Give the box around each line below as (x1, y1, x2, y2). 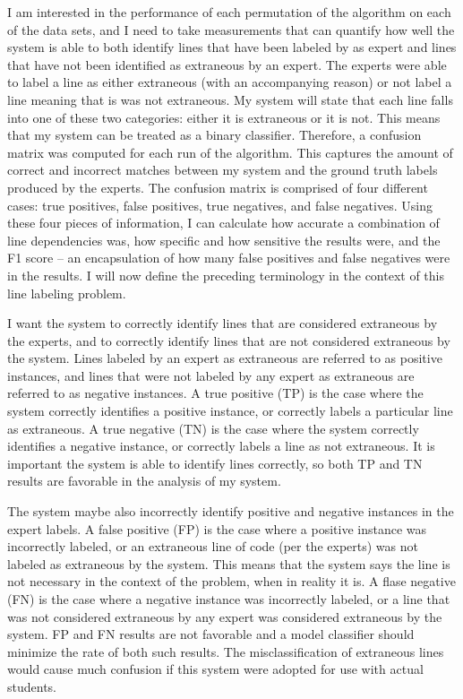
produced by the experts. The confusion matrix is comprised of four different (7, 177, 428, 196)
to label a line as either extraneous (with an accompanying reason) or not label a (7, 73, 452, 91)
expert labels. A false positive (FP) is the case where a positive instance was (7, 519, 427, 538)
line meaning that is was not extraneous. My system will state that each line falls (7, 90, 453, 108)
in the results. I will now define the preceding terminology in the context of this (7, 265, 445, 284)
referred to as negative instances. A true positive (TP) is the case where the (7, 384, 424, 402)
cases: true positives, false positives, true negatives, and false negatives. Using (7, 195, 433, 214)
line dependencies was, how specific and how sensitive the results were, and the (7, 230, 441, 249)
